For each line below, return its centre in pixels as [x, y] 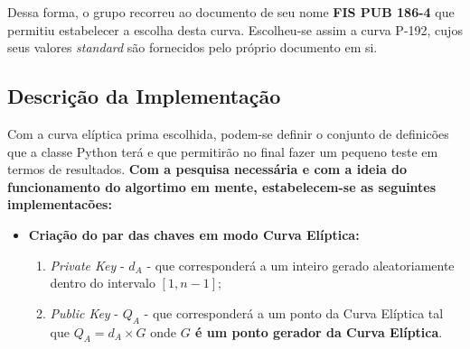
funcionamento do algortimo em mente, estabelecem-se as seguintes [222, 186]
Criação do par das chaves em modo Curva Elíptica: [194, 234]
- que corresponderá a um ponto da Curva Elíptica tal [294, 312]
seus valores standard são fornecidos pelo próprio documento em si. [193, 47]
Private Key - [87, 265]
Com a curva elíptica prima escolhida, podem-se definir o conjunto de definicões [228, 133]
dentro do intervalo [103, 283]
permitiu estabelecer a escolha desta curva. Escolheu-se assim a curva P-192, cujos [235, 29]
